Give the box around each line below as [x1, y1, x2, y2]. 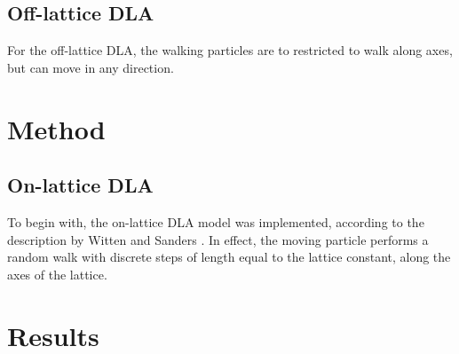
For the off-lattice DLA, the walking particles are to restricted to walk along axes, [7, 41, 453, 59]
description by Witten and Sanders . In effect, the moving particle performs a [7, 230, 429, 248]
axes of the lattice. [7, 264, 107, 283]
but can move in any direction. [7, 58, 174, 76]
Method [7, 110, 106, 146]
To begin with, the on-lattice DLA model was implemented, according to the [7, 212, 424, 231]
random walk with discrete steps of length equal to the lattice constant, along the [7, 248, 451, 266]
